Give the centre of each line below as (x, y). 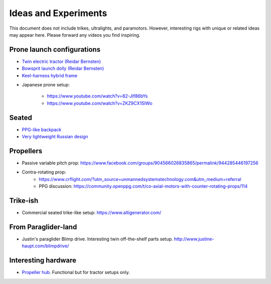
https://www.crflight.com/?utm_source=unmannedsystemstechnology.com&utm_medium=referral (140, 179)
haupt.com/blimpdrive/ (45, 246)
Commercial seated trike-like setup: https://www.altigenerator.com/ (92, 213)
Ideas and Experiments (58, 13)
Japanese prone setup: (46, 85)
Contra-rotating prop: (44, 172)
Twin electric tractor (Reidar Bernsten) (61, 61)
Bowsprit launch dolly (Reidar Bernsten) (63, 68)
